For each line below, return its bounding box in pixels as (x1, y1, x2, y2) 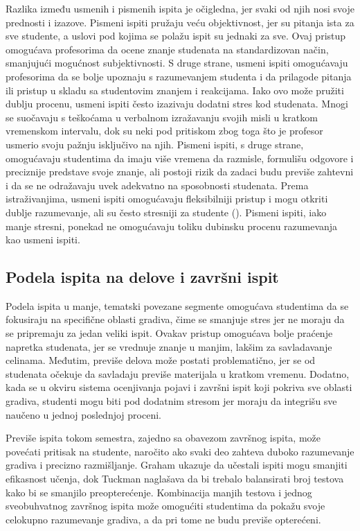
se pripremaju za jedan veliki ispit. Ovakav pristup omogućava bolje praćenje (6, 326, 333, 340)
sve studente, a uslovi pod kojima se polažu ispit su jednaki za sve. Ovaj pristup (6, 28, 346, 43)
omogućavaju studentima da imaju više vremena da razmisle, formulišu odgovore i (6, 150, 354, 165)
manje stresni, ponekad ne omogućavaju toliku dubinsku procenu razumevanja (6, 218, 338, 233)
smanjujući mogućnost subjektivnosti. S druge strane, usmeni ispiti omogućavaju (6, 55, 348, 70)
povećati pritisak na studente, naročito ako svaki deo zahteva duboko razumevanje (6, 444, 354, 458)
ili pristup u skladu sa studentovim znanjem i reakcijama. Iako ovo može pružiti (6, 82, 344, 97)
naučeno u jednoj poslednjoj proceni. (6, 407, 161, 421)
